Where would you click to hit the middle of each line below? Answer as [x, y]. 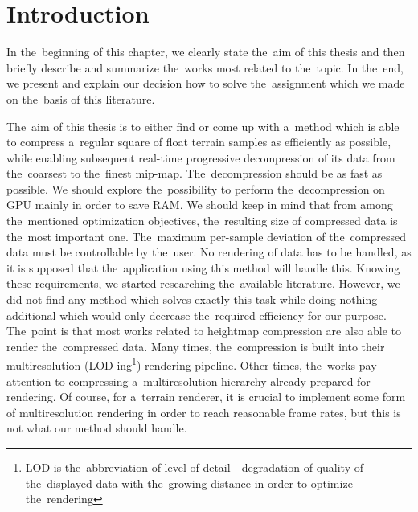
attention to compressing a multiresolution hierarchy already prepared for [189, 381]
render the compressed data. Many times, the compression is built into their [196, 346]
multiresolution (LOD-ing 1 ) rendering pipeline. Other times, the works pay [192, 364]
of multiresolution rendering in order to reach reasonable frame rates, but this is [204, 412]
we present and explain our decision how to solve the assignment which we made [206, 83]
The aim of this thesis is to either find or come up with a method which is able [203, 126]
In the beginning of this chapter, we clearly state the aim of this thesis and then [206, 52]
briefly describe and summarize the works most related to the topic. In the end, [205, 67]
